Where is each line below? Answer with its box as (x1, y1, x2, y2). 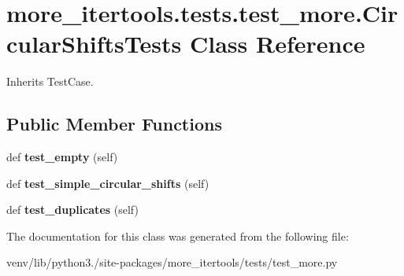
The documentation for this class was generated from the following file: (6, 227, 349, 244)
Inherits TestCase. (6, 73, 94, 90)
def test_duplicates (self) (6, 201, 139, 218)
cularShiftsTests (6, 28, 182, 60)
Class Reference (189, 28, 365, 60)
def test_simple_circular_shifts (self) (6, 175, 209, 191)
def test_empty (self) (6, 149, 118, 165)
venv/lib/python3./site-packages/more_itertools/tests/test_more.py (6, 254, 338, 270)
